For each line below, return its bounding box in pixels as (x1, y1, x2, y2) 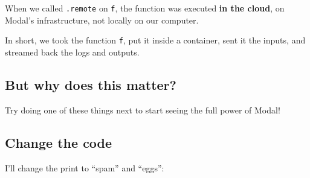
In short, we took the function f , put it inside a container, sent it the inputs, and (5, 34, 306, 46)
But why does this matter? (5, 75, 176, 94)
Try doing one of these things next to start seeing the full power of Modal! (5, 103, 280, 116)
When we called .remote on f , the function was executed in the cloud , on (5, 2, 285, 14)
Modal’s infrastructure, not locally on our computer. (5, 13, 199, 26)
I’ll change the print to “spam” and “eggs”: (5, 161, 164, 174)
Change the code (5, 133, 112, 151)
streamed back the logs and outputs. (5, 45, 140, 58)
